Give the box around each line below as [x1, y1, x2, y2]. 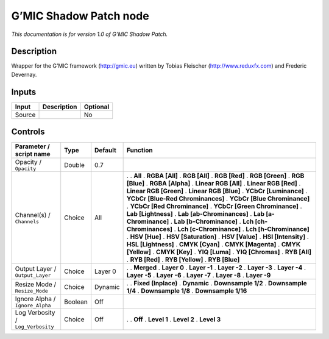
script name [15, 150, 51, 159]
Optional [83, 102, 110, 111]
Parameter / [15, 142, 50, 151]
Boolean [64, 298, 88, 306]
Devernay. [11, 71, 37, 78]
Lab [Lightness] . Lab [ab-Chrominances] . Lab [126, 210, 265, 218]
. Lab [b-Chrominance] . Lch [170, 217, 254, 226]
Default [94, 146, 117, 155]
